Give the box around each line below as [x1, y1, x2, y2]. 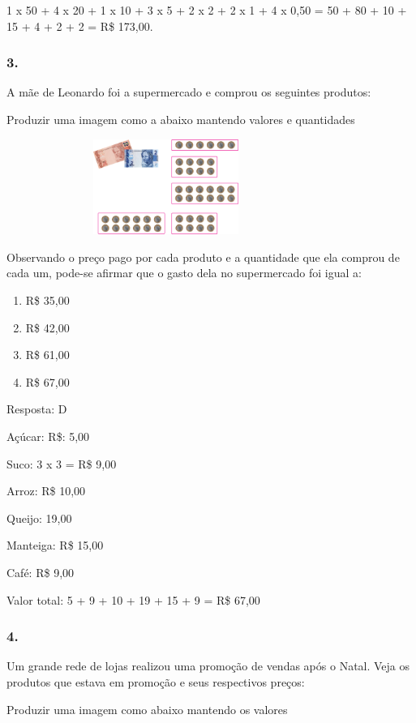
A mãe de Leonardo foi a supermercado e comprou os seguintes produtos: [6, 83, 371, 101]
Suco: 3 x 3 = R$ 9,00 [6, 455, 117, 472]
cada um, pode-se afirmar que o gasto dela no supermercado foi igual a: [6, 264, 362, 281]
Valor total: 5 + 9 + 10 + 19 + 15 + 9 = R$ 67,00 [6, 591, 260, 608]
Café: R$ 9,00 [6, 563, 75, 580]
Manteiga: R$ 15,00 [6, 537, 104, 554]
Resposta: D [6, 400, 67, 417]
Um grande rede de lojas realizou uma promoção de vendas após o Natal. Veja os [6, 657, 410, 674]
